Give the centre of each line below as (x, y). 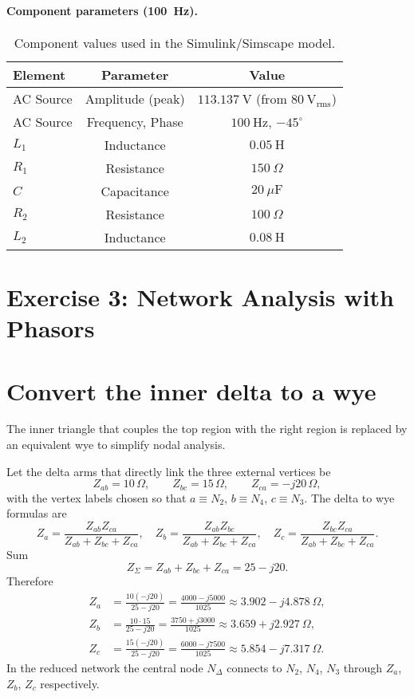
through (363, 668)
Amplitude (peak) (135, 98)
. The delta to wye (349, 497)
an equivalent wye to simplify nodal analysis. (116, 445)
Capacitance (135, 191)
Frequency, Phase (135, 121)
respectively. (70, 683)
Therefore (30, 581)
